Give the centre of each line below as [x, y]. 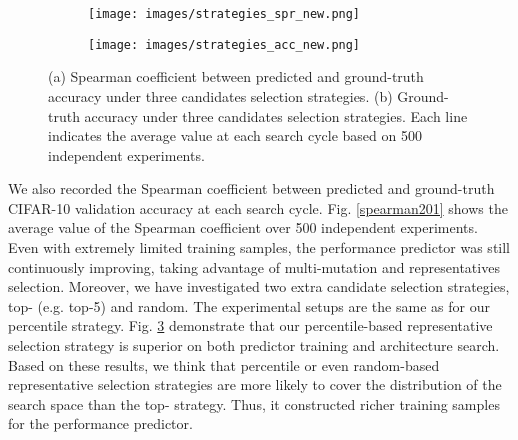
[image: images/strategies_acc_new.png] [224, 44]
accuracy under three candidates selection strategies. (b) [220, 95]
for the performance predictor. [100, 423]
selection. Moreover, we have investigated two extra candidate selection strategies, [259, 286]
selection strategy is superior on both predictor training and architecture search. [254, 345]
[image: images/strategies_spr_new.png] [224, 14]
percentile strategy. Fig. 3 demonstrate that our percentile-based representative [250, 325]
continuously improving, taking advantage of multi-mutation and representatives [254, 266]
